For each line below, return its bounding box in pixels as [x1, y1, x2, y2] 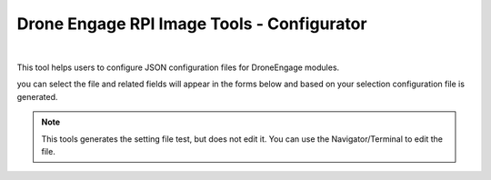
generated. [16, 91, 58, 102]
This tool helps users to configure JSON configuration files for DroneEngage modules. [16, 62, 340, 73]
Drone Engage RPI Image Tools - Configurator [16, 14, 367, 34]
